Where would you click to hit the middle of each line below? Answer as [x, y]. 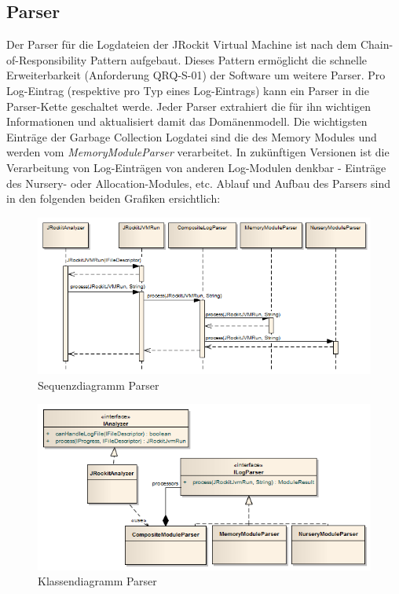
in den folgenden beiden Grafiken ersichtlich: [113, 198]
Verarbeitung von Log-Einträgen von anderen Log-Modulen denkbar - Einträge [196, 167]
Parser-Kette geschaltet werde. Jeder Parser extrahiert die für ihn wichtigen [189, 106]
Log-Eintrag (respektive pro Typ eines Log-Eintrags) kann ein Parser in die [188, 90]
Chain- [377, 44]
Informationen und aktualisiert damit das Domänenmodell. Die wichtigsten [187, 121]
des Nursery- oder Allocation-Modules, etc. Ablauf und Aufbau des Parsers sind [199, 183]
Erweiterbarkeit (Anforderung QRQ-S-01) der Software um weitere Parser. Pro [196, 75]
